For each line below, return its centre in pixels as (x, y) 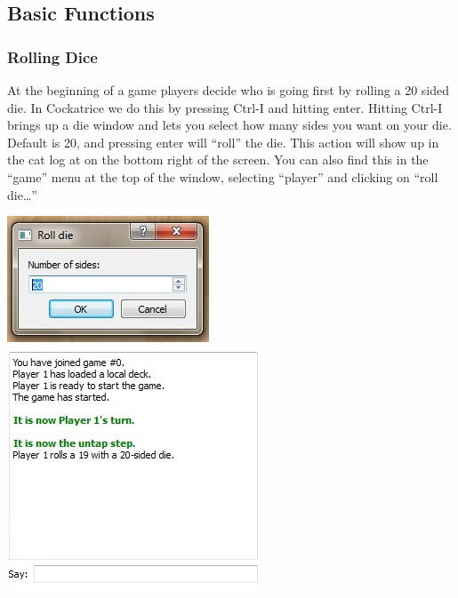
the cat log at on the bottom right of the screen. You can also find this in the (218, 159)
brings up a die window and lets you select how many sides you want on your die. (229, 125)
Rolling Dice (52, 56)
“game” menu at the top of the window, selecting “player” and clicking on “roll (223, 176)
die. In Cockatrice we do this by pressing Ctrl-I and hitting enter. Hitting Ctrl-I (225, 107)
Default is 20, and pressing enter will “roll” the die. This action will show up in (223, 142)
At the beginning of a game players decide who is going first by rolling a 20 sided (229, 90)
